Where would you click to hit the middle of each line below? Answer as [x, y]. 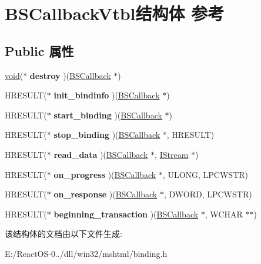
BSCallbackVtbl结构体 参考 [115, 13]
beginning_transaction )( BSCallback [126, 214]
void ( [14, 75]
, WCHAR [224, 214]
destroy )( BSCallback [70, 75]
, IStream [172, 154]
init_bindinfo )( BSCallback [107, 95]
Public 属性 [39, 50]
